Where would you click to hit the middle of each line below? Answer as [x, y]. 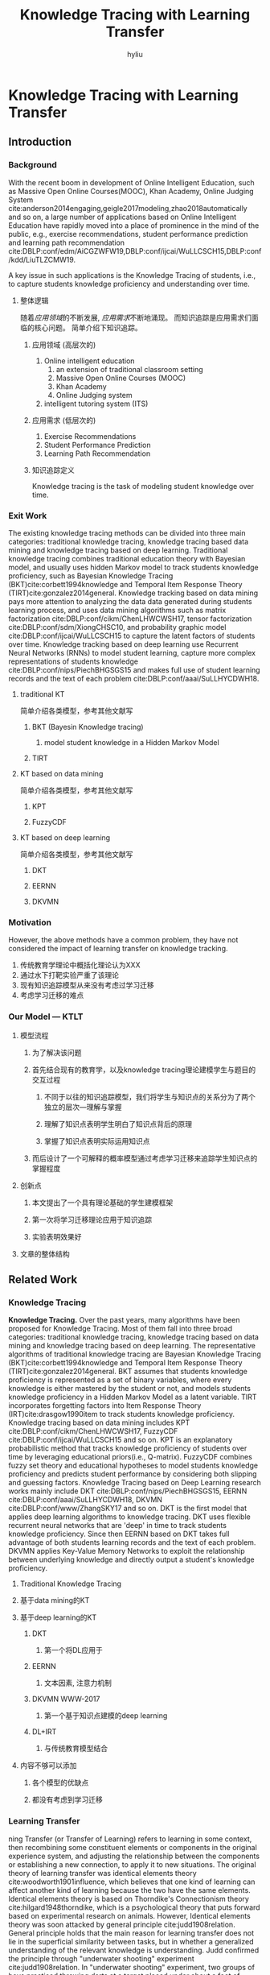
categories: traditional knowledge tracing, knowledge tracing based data [129, 541]
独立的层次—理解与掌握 [83, 1107]
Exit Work [28, 515]
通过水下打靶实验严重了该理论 [69, 975]
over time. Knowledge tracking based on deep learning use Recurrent [123, 644]
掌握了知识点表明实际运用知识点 [97, 1141]
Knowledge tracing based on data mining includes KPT [99, 1422]
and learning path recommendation [67, 242]
